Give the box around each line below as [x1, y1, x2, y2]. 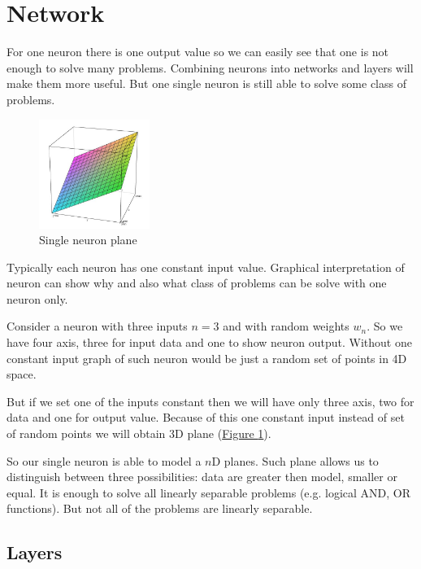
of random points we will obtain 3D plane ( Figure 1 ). [7, 425, 271, 442]
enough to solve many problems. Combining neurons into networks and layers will [7, 59, 414, 76]
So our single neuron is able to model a [7, 452, 202, 469]
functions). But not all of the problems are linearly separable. [7, 500, 313, 517]
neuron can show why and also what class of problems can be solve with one [7, 274, 387, 291]
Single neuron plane [39, 231, 137, 248]
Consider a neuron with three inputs [7, 317, 188, 335]
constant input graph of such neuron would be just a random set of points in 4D [7, 349, 407, 366]
